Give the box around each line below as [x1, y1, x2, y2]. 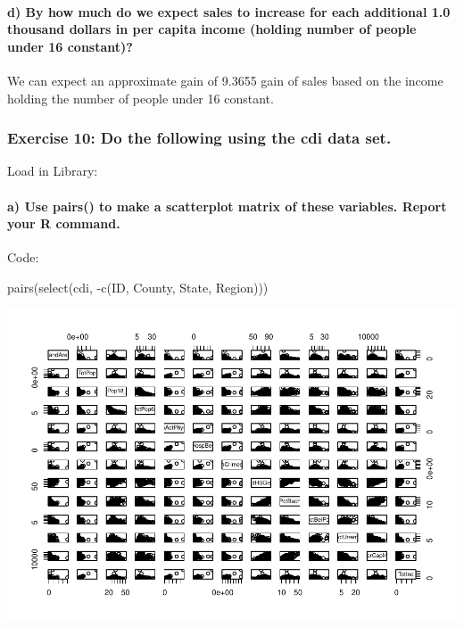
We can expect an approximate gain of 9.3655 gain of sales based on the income [7, 70, 443, 89]
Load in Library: [7, 161, 98, 180]
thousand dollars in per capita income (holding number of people [7, 20, 417, 38]
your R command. [7, 214, 120, 233]
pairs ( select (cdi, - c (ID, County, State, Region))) [7, 277, 269, 296]
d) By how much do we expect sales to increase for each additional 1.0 [7, 2, 451, 21]
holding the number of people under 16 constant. [7, 88, 274, 107]
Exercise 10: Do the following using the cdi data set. [7, 127, 392, 149]
